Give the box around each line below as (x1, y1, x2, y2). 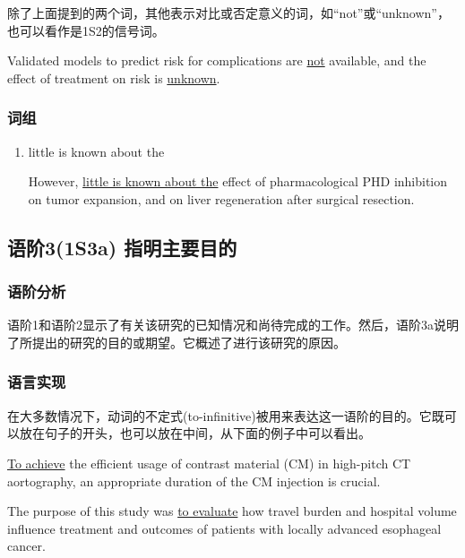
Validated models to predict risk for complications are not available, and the (7, 51, 426, 70)
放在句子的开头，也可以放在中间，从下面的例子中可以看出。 (19, 424, 371, 442)
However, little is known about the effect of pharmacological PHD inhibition (28, 172, 448, 191)
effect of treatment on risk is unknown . (7, 68, 220, 87)
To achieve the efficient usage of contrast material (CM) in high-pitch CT (7, 453, 411, 472)
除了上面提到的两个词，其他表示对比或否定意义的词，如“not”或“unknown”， (7, 4, 450, 21)
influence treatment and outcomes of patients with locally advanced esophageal (7, 519, 442, 537)
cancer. (7, 537, 46, 555)
